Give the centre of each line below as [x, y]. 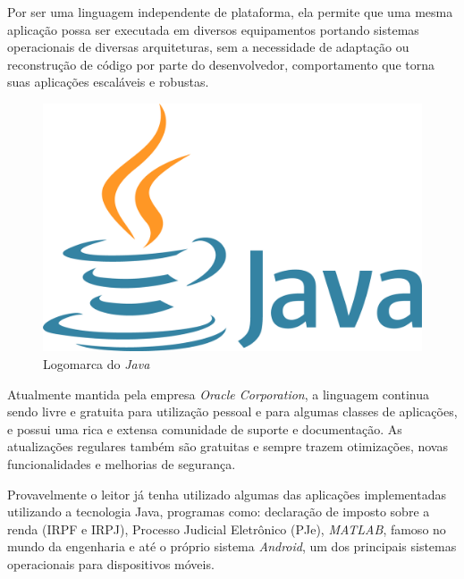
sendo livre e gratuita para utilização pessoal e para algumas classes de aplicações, [232, 411]
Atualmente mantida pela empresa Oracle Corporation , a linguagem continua [218, 394]
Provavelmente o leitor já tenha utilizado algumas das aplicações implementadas [227, 494]
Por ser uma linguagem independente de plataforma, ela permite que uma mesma [230, 12]
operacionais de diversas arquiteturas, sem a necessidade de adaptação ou [208, 47]
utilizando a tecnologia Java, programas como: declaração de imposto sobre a [219, 512]
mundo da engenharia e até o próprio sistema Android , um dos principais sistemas [232, 546]
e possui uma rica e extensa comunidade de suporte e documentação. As [205, 428]
